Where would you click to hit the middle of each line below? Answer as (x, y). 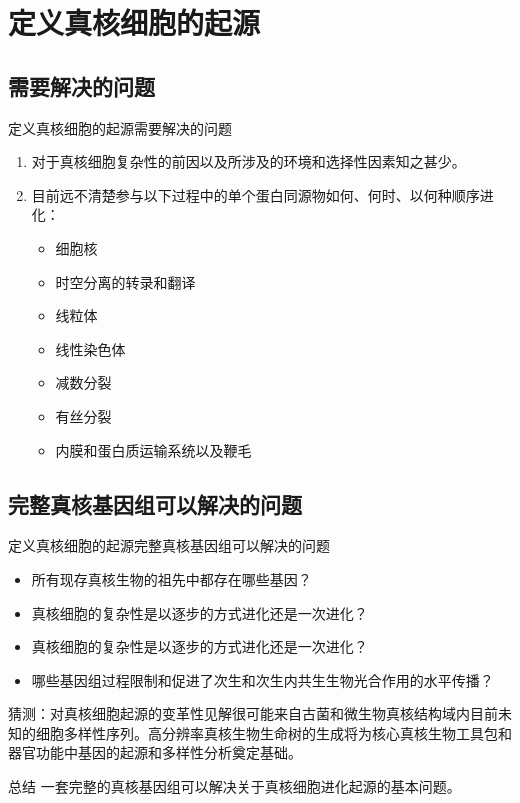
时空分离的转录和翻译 (125, 281)
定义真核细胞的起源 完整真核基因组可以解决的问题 (169, 545)
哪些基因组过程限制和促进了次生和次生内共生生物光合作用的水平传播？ (262, 679)
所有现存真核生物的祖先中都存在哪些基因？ (171, 578)
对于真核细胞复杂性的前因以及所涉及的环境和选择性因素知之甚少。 (248, 161)
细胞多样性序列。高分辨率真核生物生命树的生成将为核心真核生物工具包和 (273, 732)
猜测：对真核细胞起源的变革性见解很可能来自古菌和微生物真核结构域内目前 (253, 713)
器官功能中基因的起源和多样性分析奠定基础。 (155, 752)
